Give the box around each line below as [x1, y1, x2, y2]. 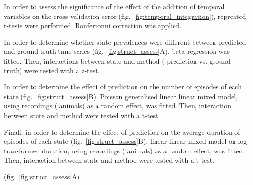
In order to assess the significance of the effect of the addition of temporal [4, 1, 225, 11]
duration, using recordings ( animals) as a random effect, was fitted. [42, 145, 245, 155]
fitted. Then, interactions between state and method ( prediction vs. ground [4, 55, 231, 66]
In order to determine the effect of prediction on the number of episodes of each [4, 82, 242, 92]
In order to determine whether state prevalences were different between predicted [4, 36, 246, 47]
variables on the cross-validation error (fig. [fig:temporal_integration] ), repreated [4, 11, 246, 21]
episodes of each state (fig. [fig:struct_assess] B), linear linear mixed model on [4, 136, 236, 146]
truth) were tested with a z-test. [4, 65, 100, 75]
